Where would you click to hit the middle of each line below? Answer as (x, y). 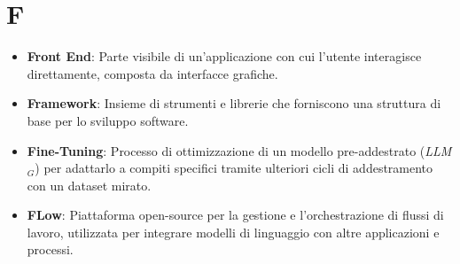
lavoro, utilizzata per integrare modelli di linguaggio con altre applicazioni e (233, 232)
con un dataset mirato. (89, 185)
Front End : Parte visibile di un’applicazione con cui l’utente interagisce (224, 56)
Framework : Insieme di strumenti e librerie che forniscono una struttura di (234, 103)
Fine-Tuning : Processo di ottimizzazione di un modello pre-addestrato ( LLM (239, 150)
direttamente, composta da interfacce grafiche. (152, 73)
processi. (50, 249)
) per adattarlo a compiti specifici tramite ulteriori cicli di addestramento (234, 168)
